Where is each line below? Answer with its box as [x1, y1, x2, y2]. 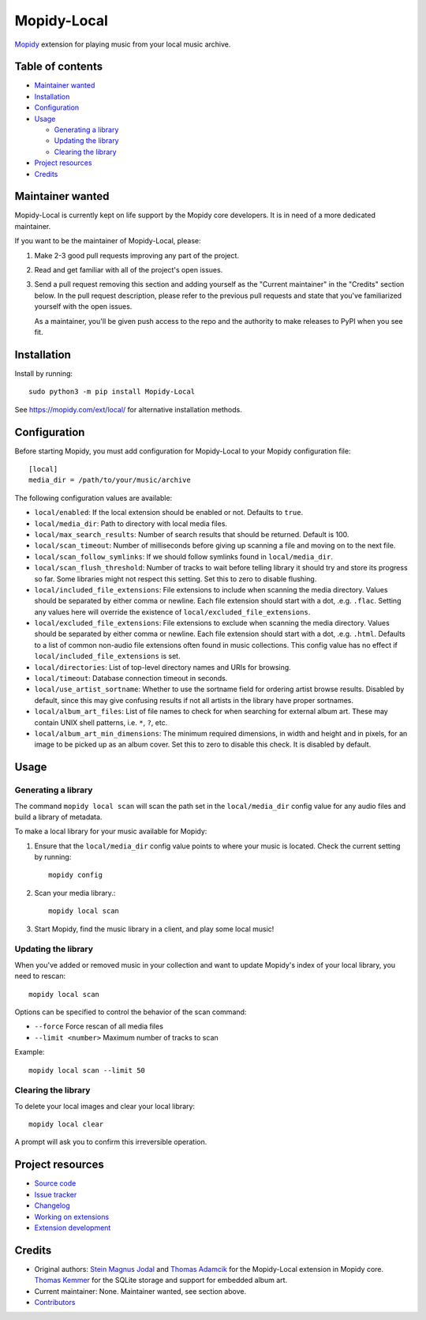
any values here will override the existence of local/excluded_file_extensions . [34, 607, 311, 616]
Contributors [34, 1297, 76, 1307]
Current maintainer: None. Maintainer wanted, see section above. [34, 1286, 247, 1296]
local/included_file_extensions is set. [34, 652, 181, 661]
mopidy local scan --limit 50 [28, 1066, 146, 1074]
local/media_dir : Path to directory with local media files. [34, 518, 228, 528]
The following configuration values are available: [14, 493, 173, 502]
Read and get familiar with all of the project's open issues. [34, 265, 223, 275]
